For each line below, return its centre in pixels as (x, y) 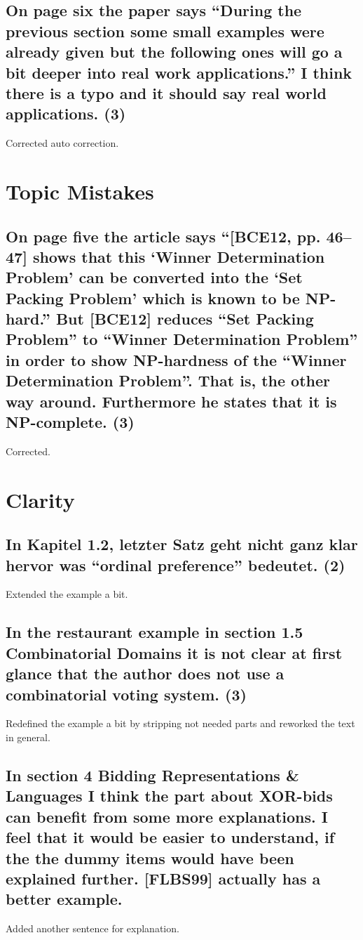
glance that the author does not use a (145, 673)
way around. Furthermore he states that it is (171, 401)
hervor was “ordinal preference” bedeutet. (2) (176, 564)
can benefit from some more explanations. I (167, 816)
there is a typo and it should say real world (166, 92)
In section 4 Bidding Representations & (152, 775)
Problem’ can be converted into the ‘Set (154, 277)
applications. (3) (66, 113)
